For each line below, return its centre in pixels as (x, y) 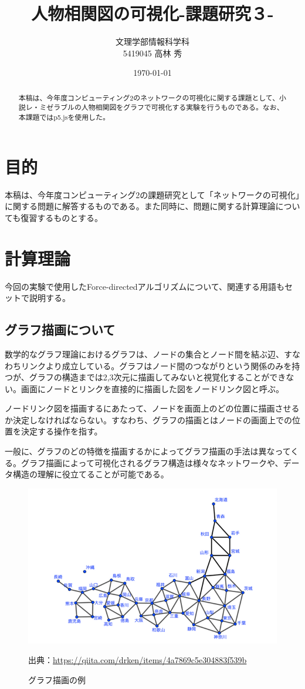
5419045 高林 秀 (152, 53)
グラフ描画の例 (57, 680)
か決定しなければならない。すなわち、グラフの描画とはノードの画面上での (148, 419)
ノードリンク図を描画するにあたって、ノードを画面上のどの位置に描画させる (152, 408)
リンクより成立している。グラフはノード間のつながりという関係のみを (156, 365)
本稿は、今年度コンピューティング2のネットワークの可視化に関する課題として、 (149, 97)
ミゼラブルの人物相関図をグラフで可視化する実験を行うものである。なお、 (162, 107)
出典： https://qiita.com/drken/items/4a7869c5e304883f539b (138, 660)
